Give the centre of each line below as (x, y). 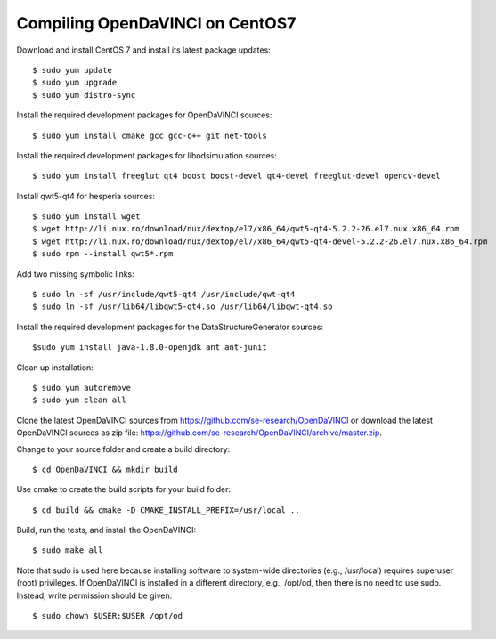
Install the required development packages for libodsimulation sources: (147, 155)
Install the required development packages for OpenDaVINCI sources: (144, 115)
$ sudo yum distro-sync (84, 95)
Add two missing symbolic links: (76, 274)
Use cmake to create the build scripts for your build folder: (124, 489)
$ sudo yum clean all (79, 400)
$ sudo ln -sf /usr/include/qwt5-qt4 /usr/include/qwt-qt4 (164, 295)
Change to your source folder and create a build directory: (123, 449)
